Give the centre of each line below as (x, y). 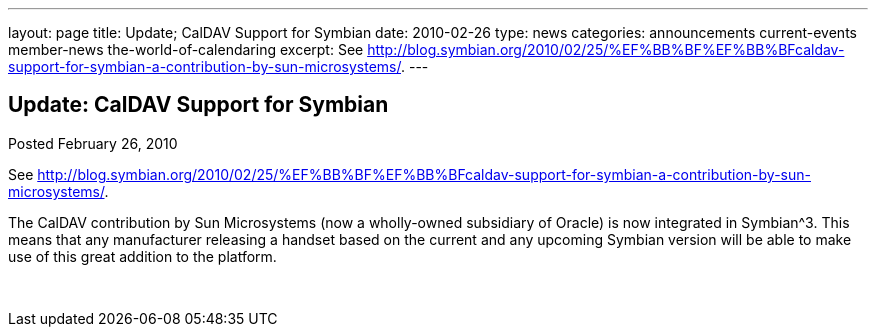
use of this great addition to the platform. (142, 256)
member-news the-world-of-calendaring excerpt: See (186, 49)
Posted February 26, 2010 (93, 143)
